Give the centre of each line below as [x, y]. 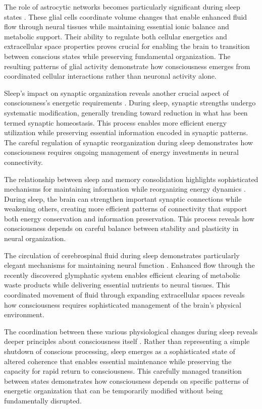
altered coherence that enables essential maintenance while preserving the [118, 361]
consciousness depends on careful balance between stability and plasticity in [121, 228]
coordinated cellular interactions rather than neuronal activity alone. [110, 76]
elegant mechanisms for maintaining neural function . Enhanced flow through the [129, 265]
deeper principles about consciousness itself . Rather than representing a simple [127, 341]
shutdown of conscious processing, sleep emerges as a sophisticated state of [120, 351]
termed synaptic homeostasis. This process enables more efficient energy [115, 122]
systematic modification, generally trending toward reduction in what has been [126, 112]
